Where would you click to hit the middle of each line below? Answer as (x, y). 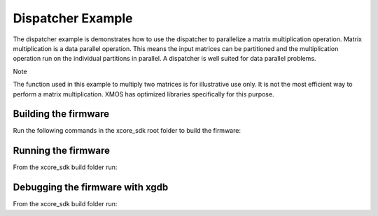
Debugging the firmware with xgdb (91, 188)
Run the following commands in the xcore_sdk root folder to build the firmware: (127, 131)
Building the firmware (61, 114)
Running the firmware (61, 151)
